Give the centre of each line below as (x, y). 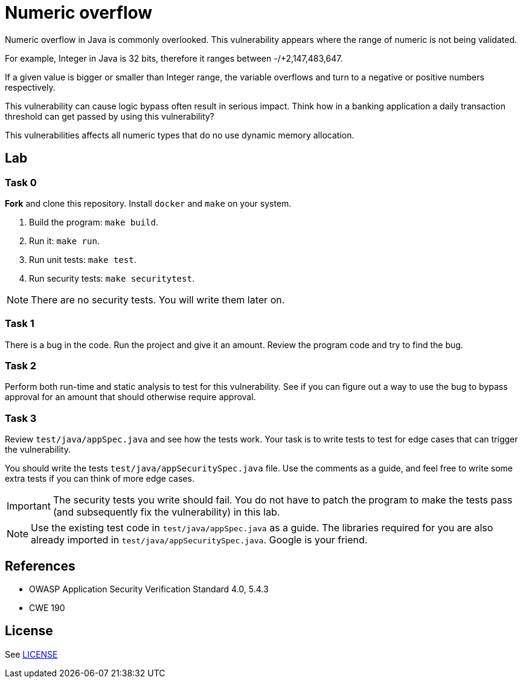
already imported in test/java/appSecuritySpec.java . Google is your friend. (199, 540)
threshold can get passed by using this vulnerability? (110, 116)
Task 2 (21, 366)
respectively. (30, 87)
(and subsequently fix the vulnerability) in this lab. (166, 512)
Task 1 (20, 324)
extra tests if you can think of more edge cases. (100, 479)
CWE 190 (47, 608)
